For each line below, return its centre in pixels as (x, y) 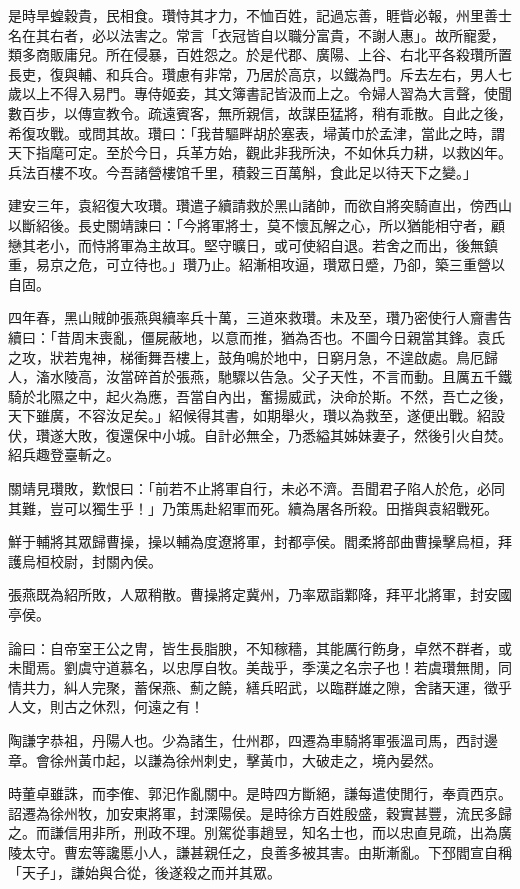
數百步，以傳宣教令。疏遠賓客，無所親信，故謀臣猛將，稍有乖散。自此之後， (260, 112)
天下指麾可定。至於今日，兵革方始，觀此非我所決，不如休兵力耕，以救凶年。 (260, 152)
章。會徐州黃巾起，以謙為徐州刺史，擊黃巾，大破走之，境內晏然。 (225, 759)
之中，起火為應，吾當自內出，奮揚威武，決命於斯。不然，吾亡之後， (287, 395)
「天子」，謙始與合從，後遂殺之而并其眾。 (144, 871)
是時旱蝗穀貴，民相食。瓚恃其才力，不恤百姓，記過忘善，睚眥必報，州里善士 (260, 15)
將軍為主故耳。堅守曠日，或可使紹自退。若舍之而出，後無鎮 (301, 244)
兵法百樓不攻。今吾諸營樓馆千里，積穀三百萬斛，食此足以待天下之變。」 (242, 171)
